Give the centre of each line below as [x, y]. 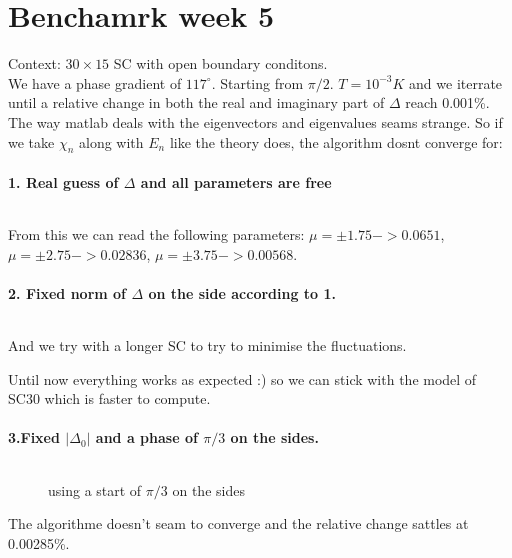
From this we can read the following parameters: [156, 234]
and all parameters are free [236, 181]
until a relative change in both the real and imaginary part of [196, 102]
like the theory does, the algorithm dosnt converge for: [336, 141]
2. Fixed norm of [67, 292]
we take [31, 141]
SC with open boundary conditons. [220, 63]
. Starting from [257, 82]
